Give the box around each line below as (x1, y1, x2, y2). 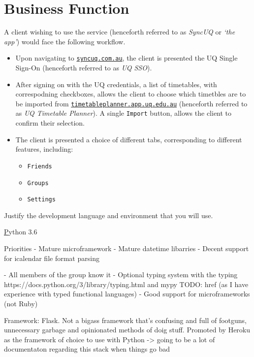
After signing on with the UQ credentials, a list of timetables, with (15, 79, 217, 89)
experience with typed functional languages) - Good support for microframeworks (4, 289, 250, 299)
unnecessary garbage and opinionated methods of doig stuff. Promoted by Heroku (4, 325, 251, 335)
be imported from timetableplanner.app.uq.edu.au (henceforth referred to (15, 98, 248, 108)
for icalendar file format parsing (4, 253, 99, 263)
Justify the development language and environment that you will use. (4, 210, 213, 220)
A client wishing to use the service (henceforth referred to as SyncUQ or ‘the (4, 27, 235, 37)
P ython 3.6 (4, 227, 37, 237)
